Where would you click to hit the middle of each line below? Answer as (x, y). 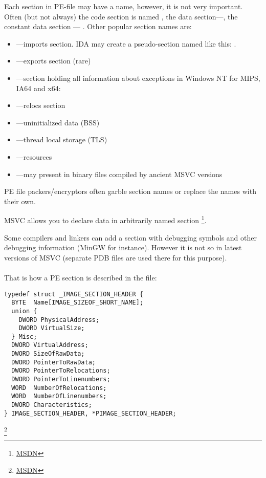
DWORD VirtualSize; (52, 328)
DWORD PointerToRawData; (53, 362)
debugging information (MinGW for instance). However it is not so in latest (123, 247)
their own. (20, 201)
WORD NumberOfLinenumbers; (59, 396)
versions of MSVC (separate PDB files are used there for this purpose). (116, 257)
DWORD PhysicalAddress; (59, 320)
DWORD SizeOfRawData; (48, 354)
